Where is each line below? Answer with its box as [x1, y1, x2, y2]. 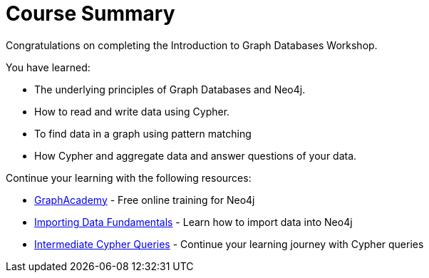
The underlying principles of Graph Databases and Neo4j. [34, 83, 306, 96]
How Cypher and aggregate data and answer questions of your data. [34, 149, 357, 162]
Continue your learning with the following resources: [6, 171, 252, 184]
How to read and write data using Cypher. [34, 105, 230, 118]
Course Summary [6, 1, 175, 26]
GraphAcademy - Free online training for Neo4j [34, 193, 255, 206]
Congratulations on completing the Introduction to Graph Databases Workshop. [6, 38, 378, 51]
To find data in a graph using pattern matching [34, 127, 252, 140]
